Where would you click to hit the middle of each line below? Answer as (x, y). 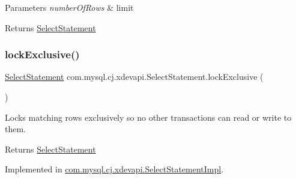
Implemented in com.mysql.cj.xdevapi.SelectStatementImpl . (114, 169)
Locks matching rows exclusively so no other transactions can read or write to (148, 117)
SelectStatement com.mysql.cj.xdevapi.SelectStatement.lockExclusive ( (134, 77)
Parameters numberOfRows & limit (69, 7)
